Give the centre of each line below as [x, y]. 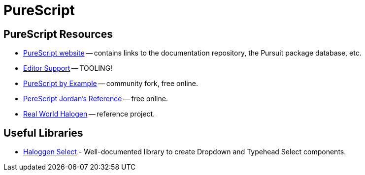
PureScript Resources [58, 34]
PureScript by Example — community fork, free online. [111, 84]
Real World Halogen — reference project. [89, 114]
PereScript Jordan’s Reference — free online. [96, 99]
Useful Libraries [43, 133]
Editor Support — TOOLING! [68, 68]
